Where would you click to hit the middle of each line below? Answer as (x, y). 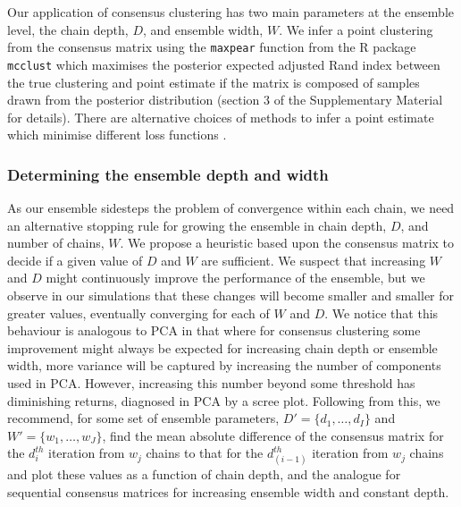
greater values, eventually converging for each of (138, 313)
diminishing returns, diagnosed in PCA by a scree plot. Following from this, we (224, 400)
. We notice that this (381, 313)
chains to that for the (205, 453)
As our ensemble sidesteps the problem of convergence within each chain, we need (231, 208)
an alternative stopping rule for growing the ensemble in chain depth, (197, 225)
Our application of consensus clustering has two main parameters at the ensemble (230, 12)
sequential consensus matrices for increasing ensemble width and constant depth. (228, 491)
